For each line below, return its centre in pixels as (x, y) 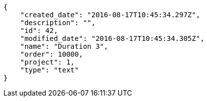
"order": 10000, (52, 54)
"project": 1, (47, 62)
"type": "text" (49, 70)
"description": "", (58, 23)
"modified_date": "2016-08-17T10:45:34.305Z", (112, 38)
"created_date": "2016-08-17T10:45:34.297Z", (110, 15)
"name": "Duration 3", (64, 46)
